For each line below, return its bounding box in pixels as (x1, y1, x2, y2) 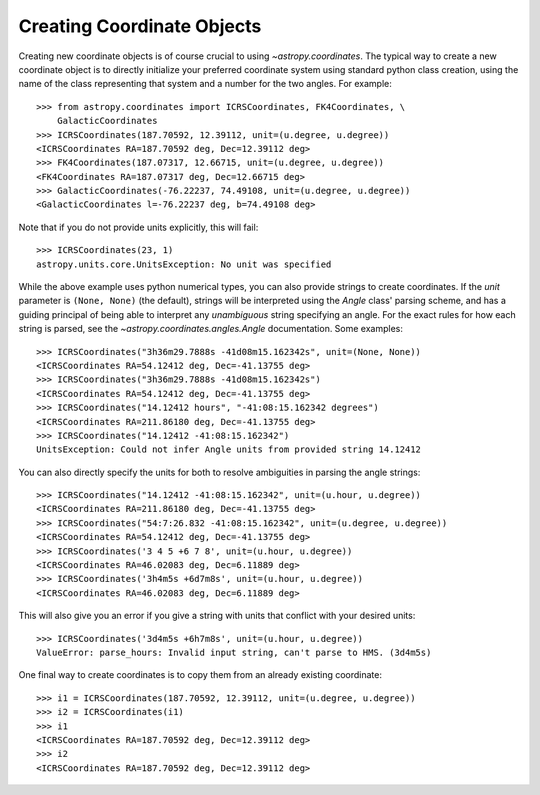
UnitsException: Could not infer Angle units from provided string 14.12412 (36, 444, 422, 455)
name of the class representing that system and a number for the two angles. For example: (18, 78, 392, 90)
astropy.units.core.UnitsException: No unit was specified (36, 258, 332, 270)
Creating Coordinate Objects (18, 15, 262, 37)
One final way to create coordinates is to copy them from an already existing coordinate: (18, 669, 382, 681)
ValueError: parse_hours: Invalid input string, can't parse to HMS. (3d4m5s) (36, 647, 432, 658)
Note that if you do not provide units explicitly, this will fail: (18, 221, 259, 233)
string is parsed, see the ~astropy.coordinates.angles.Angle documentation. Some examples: (18, 323, 404, 335)
